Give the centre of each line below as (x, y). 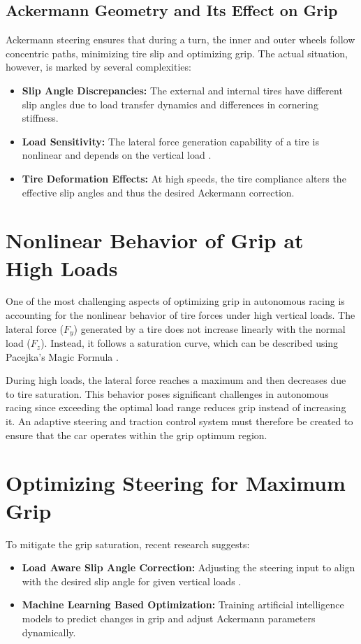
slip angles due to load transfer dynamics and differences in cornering (170, 104)
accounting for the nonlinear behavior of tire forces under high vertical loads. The (180, 315)
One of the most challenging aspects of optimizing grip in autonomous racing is (175, 301)
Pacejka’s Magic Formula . (62, 356)
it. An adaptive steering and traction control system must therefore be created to (179, 421)
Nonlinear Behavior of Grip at (155, 240)
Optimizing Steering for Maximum (176, 483)
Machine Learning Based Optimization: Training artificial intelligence (183, 604)
